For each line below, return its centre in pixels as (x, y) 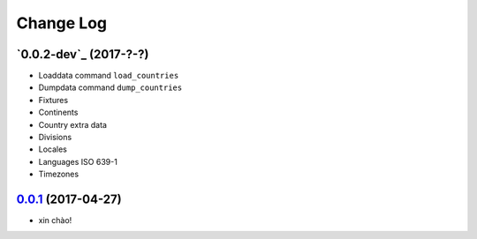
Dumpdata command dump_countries (110, 87)
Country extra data (73, 124)
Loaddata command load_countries (109, 76)
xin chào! (55, 220)
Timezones (59, 174)
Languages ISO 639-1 (78, 161)
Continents (58, 112)
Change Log (62, 23)
